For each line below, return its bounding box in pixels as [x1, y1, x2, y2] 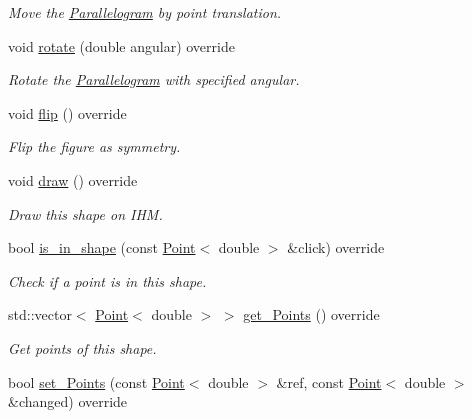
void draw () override [8, 169, 138, 190]
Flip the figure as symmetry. [8, 136, 181, 157]
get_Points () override [243, 304, 380, 325]
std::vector [8, 304, 72, 325]
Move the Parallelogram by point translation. [8, 2, 282, 22]
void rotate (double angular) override [8, 35, 235, 56]
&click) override [287, 237, 385, 258]
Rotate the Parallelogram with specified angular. [8, 69, 300, 90]
